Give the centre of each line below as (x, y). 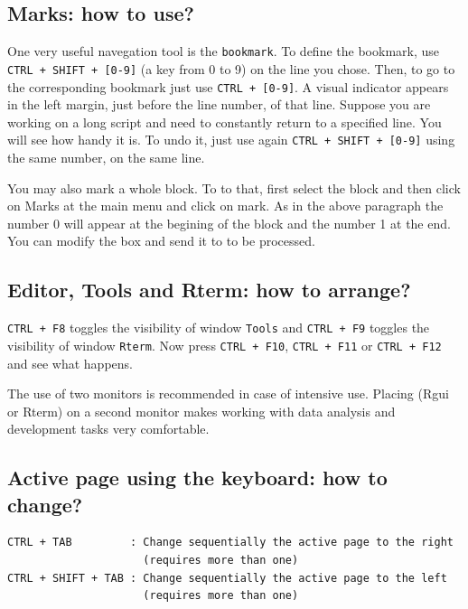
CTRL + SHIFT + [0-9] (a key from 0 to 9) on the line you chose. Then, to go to (231, 68)
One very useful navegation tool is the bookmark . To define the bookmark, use (223, 51)
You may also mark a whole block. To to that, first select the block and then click (234, 187)
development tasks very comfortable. (108, 429)
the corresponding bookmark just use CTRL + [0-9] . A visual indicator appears (228, 86)
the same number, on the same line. (106, 158)
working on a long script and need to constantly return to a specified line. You (225, 122)
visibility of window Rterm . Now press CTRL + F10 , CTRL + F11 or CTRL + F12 (225, 345)
